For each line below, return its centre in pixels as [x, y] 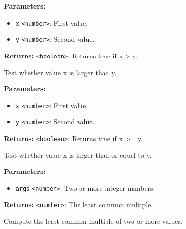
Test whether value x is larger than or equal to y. [78, 155]
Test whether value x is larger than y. [60, 72]
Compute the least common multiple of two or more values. [93, 221]
